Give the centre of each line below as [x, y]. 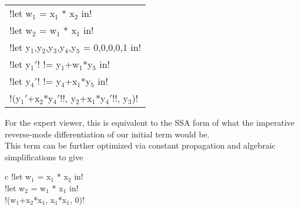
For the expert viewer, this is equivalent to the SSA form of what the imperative [150, 122]
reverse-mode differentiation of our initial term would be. [107, 134]
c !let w [18, 176]
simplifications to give [44, 156]
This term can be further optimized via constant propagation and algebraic [140, 145]
